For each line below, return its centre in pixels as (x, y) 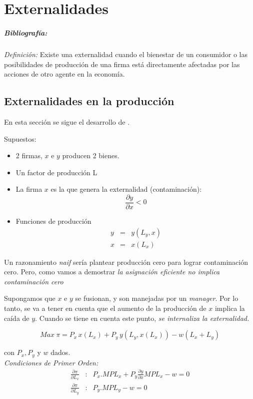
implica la (230, 308)
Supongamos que (30, 298)
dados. (60, 352)
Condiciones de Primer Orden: (51, 362)
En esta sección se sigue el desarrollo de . (67, 121)
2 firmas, (29, 155)
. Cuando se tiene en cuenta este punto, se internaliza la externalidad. (142, 318)
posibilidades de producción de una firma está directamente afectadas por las (122, 64)
